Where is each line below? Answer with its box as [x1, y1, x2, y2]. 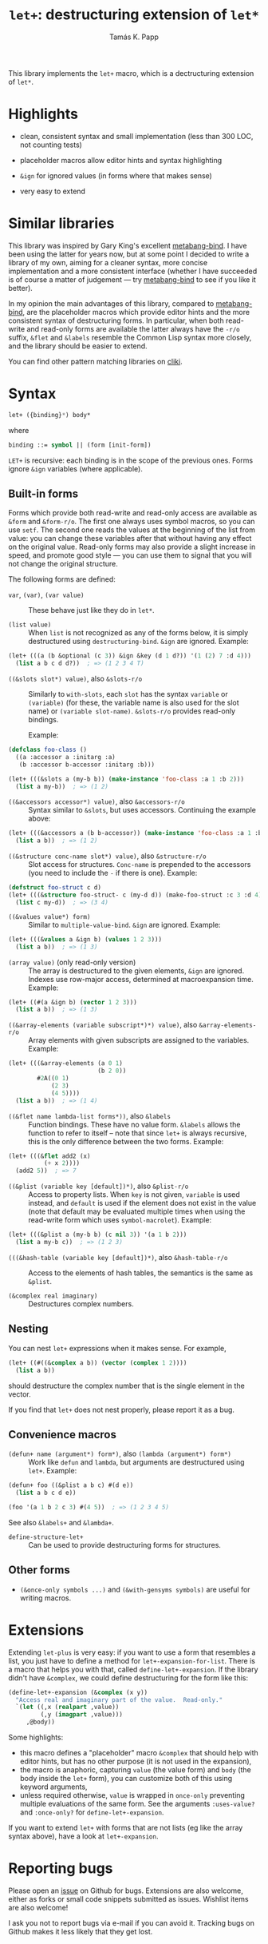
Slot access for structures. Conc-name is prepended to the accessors [28, 860, 251, 869]
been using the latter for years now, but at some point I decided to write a [8, 249, 250, 259]
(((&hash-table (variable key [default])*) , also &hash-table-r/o [8, 1252, 228, 1262]
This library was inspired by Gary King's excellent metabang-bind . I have [8, 241, 247, 250]
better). [8, 283, 33, 292]
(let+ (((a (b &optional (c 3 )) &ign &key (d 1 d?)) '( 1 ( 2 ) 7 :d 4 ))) [8, 652, 251, 660]
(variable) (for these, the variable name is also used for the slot [28, 698, 239, 708]
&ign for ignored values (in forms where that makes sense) [19, 170, 213, 181]
